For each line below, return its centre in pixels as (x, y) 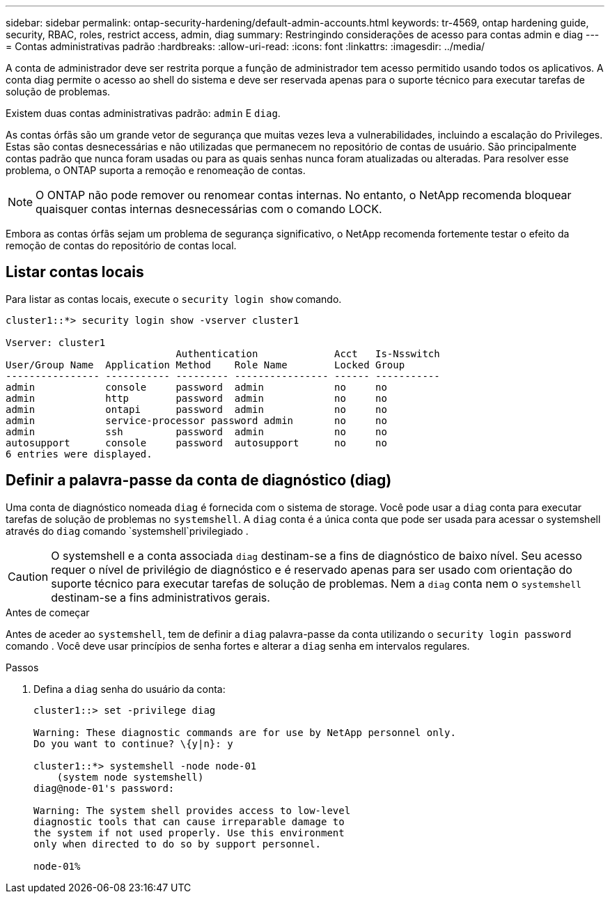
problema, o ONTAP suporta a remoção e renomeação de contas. (156, 170)
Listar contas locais (75, 272)
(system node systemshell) (130, 777)
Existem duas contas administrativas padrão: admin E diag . (143, 113)
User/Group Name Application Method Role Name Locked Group (205, 365)
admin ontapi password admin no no (196, 409)
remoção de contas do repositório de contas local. (121, 245)
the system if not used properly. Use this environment (189, 832)
